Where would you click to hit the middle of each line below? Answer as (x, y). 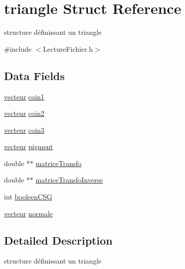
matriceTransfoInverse (69, 180)
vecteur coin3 (24, 130)
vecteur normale (29, 213)
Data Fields (35, 75)
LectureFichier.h (68, 48)
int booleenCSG (28, 197)
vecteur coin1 (24, 96)
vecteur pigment (29, 146)
